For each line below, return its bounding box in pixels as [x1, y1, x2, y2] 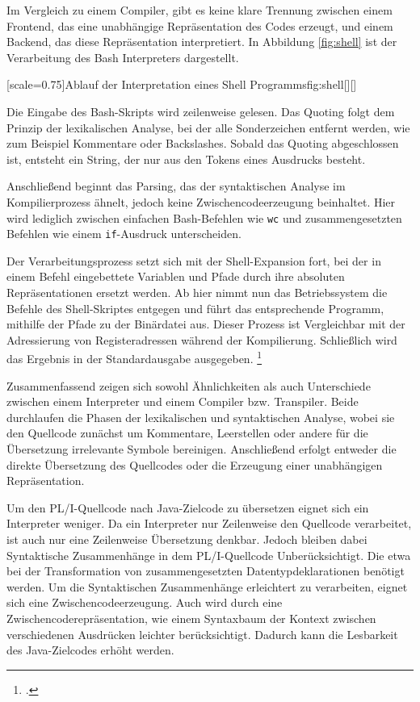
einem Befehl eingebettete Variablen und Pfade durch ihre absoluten [6, 268, 345, 285]
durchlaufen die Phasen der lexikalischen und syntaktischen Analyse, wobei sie [6, 408, 395, 425]
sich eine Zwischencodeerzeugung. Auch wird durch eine [6, 594, 283, 611]
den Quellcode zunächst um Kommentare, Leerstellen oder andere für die [6, 424, 368, 441]
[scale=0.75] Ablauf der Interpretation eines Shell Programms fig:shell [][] [6, 76, 357, 93]
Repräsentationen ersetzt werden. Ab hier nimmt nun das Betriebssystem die [6, 284, 388, 301]
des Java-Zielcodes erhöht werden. [6, 641, 174, 658]
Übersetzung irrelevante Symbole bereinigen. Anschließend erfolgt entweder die [6, 441, 397, 458]
